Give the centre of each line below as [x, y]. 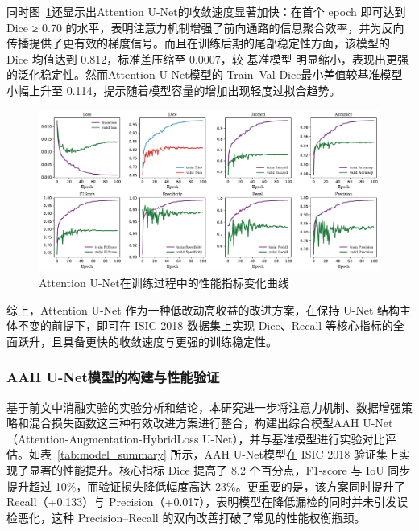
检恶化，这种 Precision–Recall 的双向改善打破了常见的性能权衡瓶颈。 [186, 517]
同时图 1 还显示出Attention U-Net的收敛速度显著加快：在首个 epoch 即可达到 [206, 11]
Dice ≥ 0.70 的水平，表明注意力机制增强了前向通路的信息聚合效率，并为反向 [205, 27]
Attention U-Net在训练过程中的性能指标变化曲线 [164, 282]
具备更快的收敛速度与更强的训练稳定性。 [170, 341]
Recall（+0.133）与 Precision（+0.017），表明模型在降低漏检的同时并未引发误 [207, 502]
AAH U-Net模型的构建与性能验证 [113, 377]
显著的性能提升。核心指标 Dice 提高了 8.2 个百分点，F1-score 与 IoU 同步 [220, 469]
